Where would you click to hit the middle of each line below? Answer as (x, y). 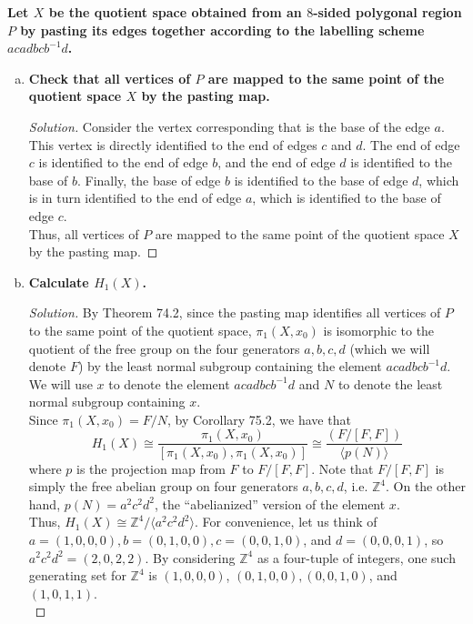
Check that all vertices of (110, 78)
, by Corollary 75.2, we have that (259, 419)
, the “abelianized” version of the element (270, 503)
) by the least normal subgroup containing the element (230, 366)
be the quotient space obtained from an (175, 12)
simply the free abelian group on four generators (163, 486)
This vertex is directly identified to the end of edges (173, 144)
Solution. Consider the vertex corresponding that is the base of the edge (229, 126)
